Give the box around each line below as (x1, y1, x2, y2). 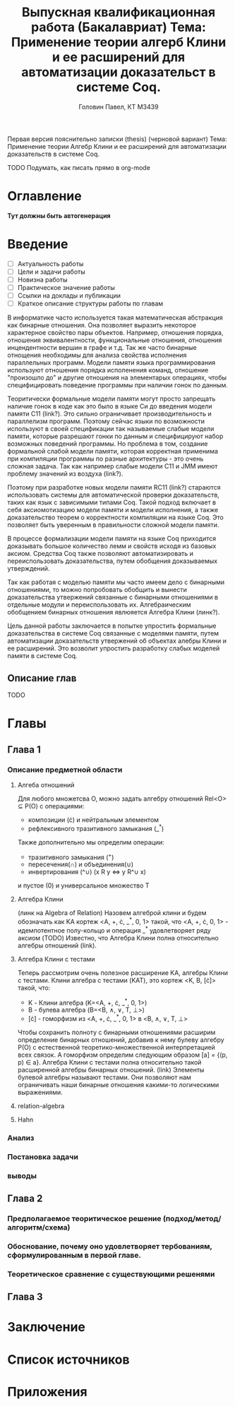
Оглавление (7, 188, 83, 205)
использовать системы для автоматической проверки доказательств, (7, 491, 220, 499)
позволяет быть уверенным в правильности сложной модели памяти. (7, 521, 219, 529)
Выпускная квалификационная (21, 4, 216, 20)
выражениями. (17, 1088, 64, 1096)
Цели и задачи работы (17, 267, 86, 276)
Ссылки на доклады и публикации (17, 291, 121, 300)
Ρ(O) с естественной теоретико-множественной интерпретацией (17, 1043, 215, 1051)
